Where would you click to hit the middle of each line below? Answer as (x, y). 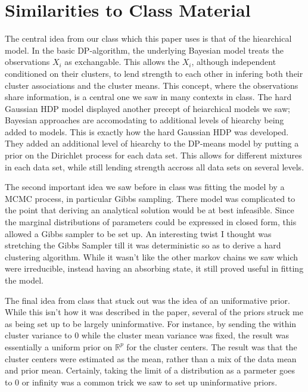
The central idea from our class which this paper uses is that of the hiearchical (148, 38)
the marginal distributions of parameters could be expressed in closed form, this (151, 222)
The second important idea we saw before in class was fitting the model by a (145, 187)
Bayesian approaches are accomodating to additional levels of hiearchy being (144, 120)
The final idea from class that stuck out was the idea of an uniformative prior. (147, 300)
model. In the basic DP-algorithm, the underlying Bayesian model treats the (144, 50)
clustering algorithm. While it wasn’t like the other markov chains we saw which (151, 256)
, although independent (234, 62)
